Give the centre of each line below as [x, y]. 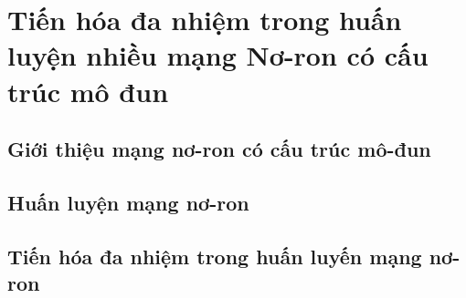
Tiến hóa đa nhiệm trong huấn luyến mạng [215, 256]
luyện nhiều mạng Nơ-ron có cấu [218, 55]
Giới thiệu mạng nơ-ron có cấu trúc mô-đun [219, 149]
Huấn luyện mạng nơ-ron [128, 202]
